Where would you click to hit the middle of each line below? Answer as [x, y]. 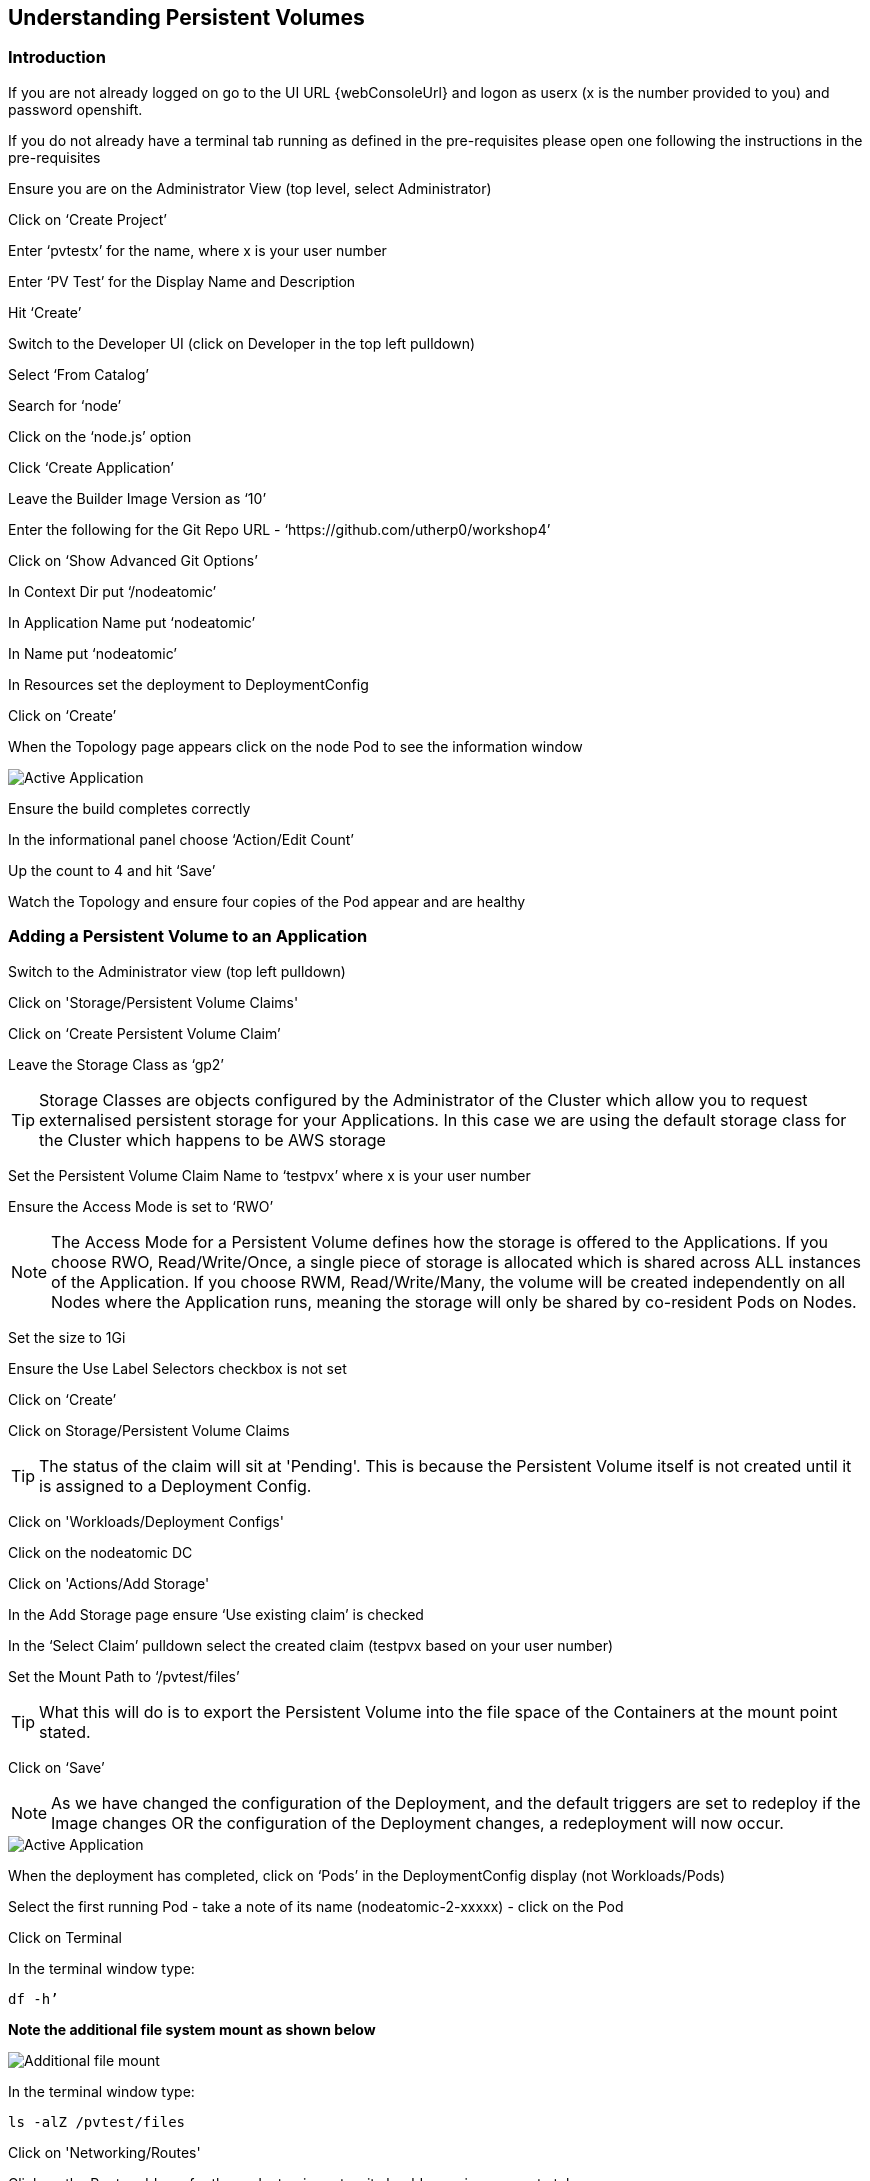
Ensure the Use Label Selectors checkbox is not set [177, 1368]
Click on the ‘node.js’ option [100, 436]
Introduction [57, 57]
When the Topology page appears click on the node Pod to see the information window [295, 746]
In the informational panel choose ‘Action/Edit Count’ [181, 839]
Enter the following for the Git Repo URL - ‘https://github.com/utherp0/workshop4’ [279, 529]
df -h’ [33, 1998]
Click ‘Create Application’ [91, 467]
